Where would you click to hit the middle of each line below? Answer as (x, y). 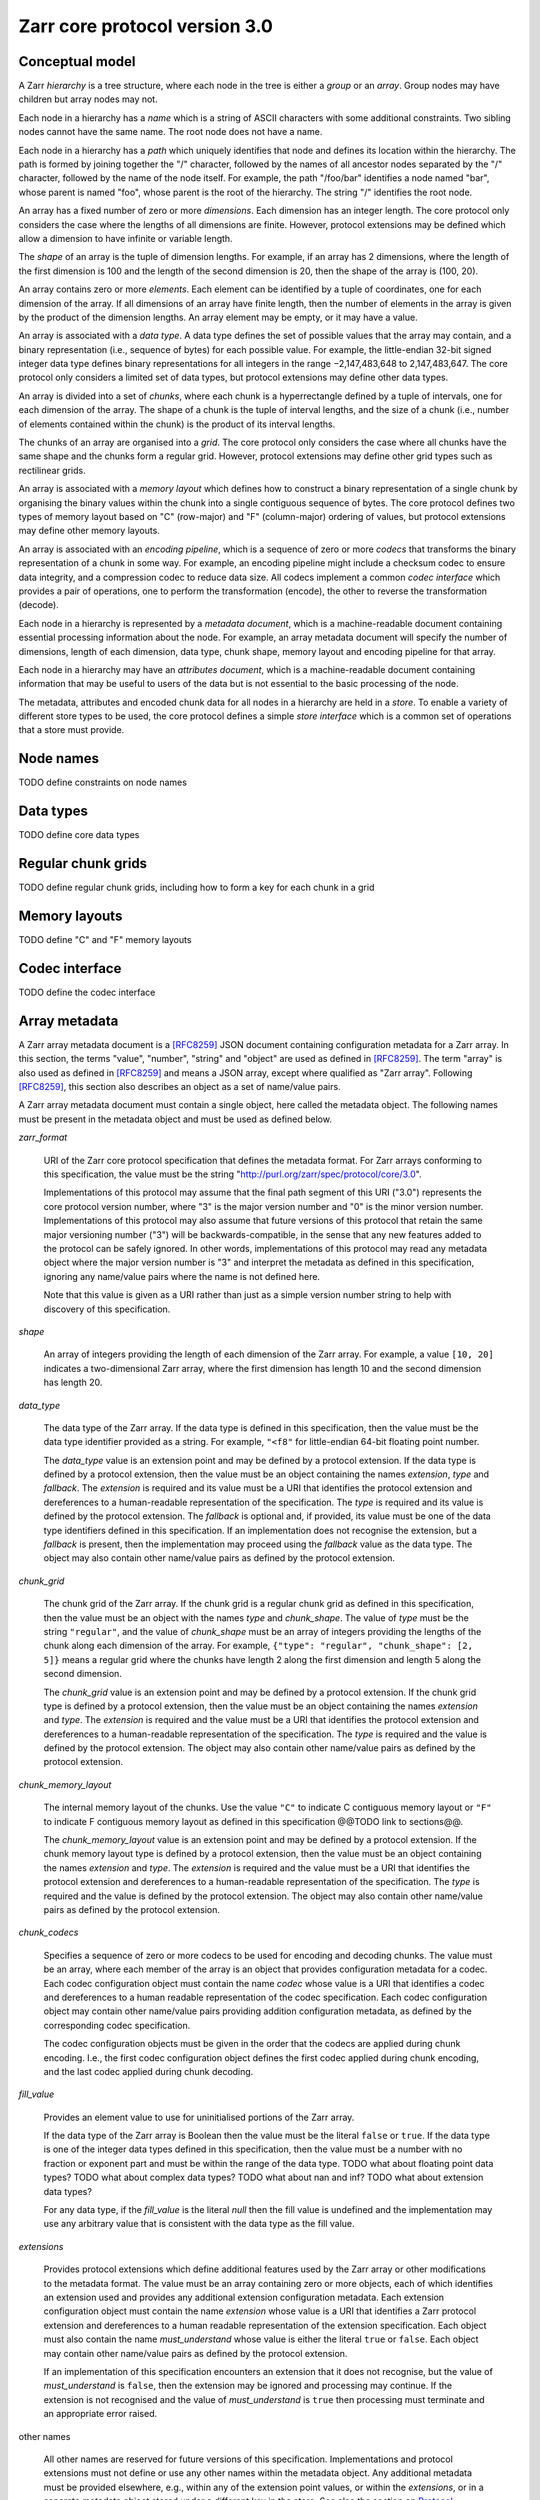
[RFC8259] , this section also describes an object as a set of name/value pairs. (179, 1087)
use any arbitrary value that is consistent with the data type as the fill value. (199, 2224)
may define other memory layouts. (89, 531)
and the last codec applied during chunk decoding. (148, 2071)
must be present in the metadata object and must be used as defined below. (175, 1119)
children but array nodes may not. (88, 99)
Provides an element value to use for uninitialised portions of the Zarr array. (199, 2117)
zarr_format (43, 1137)
